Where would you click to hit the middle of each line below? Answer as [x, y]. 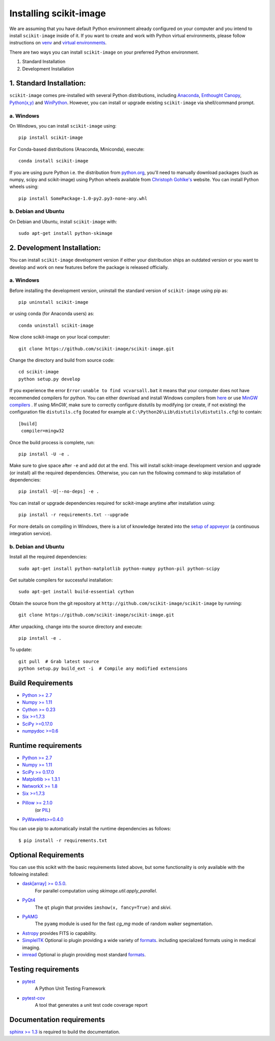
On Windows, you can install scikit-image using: [63, 126]
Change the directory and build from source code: [62, 360]
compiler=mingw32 [43, 431]
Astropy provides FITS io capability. [59, 933]
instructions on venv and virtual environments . [58, 43]
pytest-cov [34, 998]
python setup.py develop [49, 379]
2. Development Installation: [55, 248]
